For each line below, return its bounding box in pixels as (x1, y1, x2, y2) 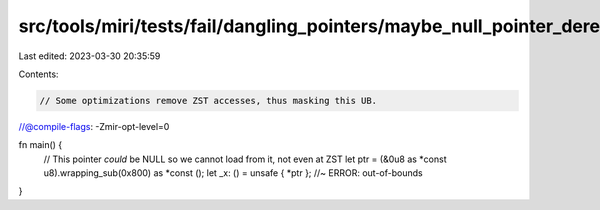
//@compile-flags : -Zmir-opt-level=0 (18, 120, 170, 132)
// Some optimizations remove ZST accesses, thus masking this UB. (39, 95, 378, 106)
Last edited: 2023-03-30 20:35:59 (18, 50, 161, 62)
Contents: (18, 68, 59, 80)
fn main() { (18, 139, 63, 151)
